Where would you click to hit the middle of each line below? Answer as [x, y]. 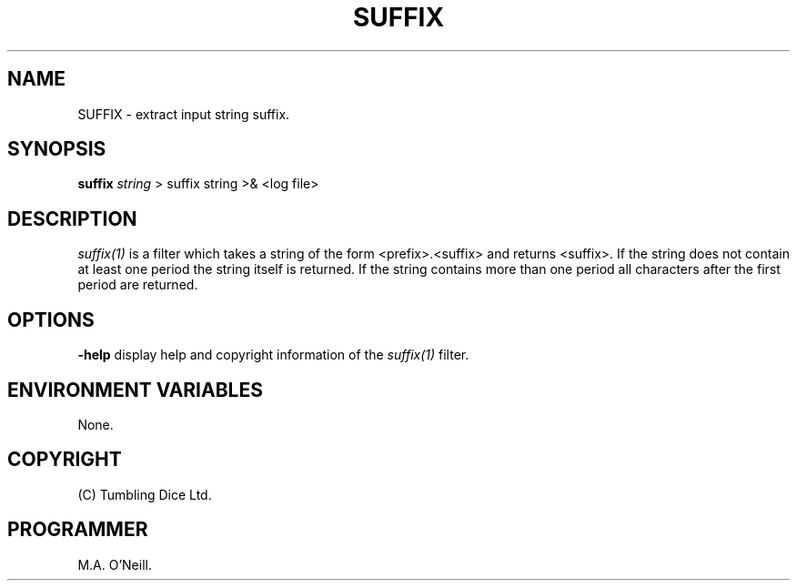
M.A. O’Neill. [115, 564]
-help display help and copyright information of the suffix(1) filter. [273, 355]
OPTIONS [51, 319]
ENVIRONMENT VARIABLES [135, 390]
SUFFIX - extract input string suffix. [184, 114]
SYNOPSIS [57, 149]
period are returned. [138, 285]
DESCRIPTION [72, 218]
